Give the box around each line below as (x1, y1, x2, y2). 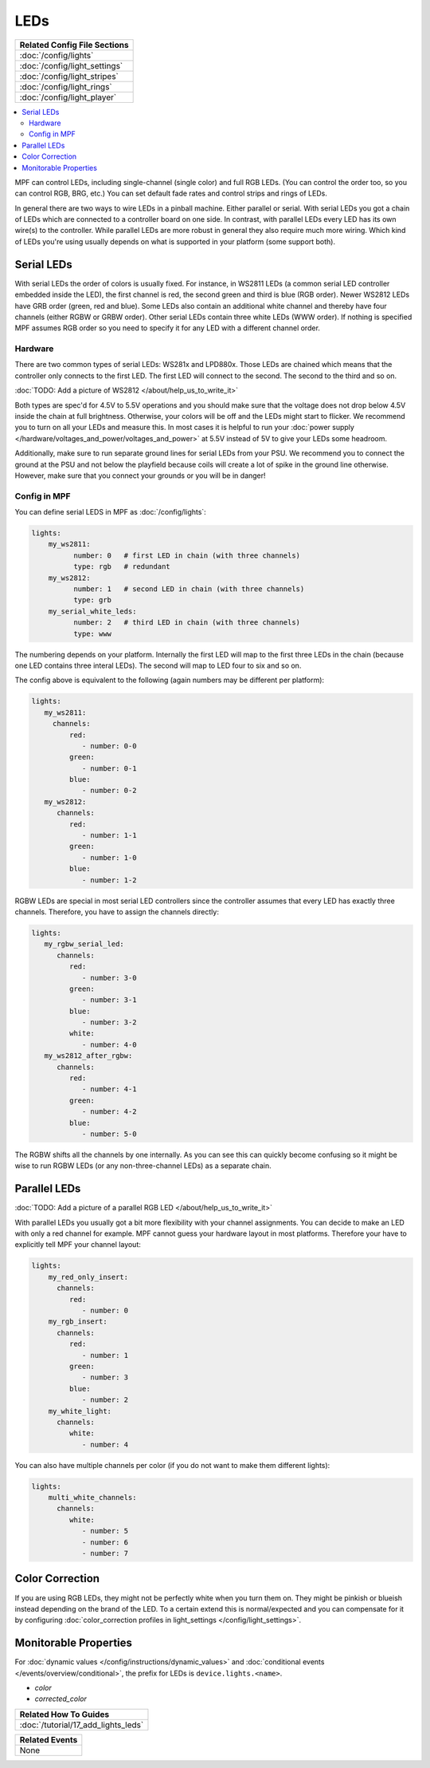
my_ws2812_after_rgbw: (44, 1052, 133, 1060)
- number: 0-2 (81, 786, 137, 795)
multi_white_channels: (48, 1493, 137, 1502)
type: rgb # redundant (72, 562, 170, 571)
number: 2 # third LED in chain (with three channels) (72, 618, 301, 627)
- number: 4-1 (81, 1085, 137, 1094)
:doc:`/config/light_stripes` (19, 70, 119, 81)
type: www (72, 629, 111, 638)
